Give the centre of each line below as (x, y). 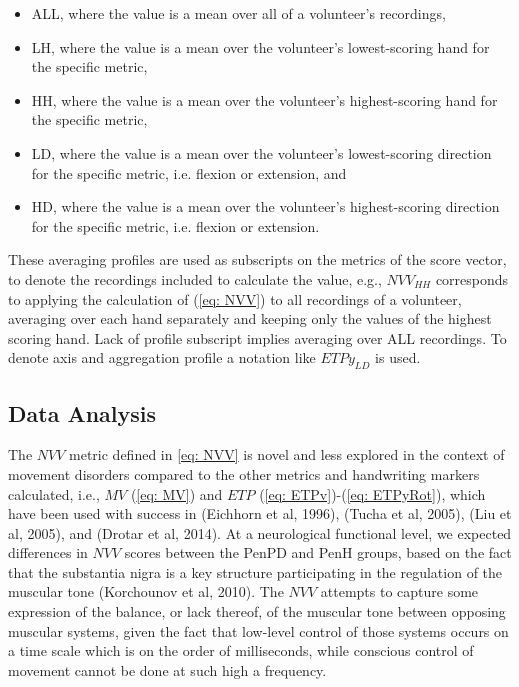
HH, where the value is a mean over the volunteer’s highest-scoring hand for (264, 99)
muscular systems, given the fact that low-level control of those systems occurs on (258, 630)
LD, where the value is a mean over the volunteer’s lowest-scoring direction (261, 152)
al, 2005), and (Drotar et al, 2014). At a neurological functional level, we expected (260, 532)
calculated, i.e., (54, 493)
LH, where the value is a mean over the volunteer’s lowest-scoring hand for (260, 46)
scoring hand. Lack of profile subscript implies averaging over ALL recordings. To (257, 337)
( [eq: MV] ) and (176, 493)
